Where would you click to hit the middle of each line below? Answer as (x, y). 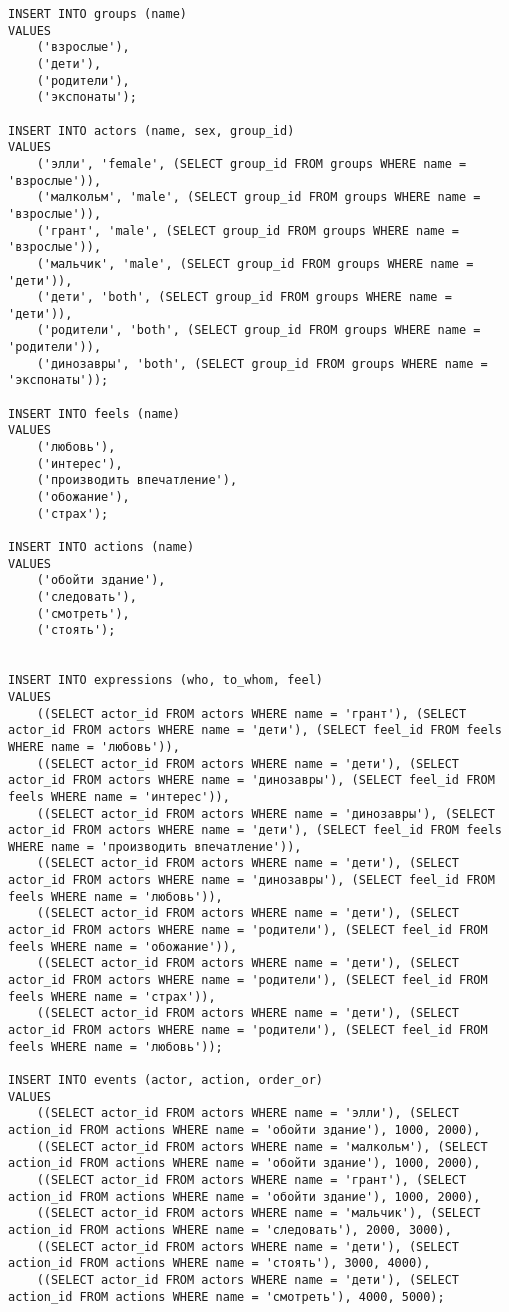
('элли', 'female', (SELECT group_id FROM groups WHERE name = (251, 163)
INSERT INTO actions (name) (101, 547)
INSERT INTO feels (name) (94, 413)
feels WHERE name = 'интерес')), (119, 796)
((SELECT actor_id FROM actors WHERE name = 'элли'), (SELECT (248, 1113)
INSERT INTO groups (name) (97, 14)
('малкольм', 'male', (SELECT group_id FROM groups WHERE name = (258, 197)
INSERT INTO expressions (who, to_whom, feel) (165, 680)
